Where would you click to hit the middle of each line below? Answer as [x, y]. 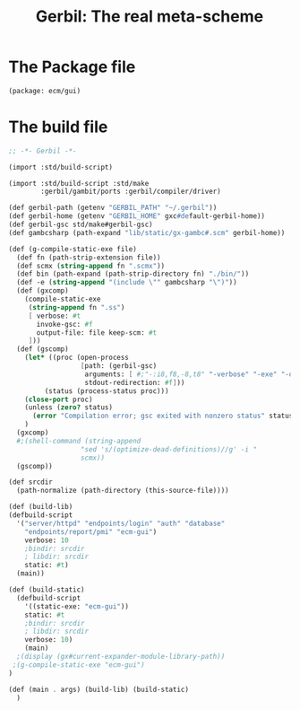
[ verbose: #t [55, 316]
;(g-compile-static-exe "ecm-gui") [78, 665]
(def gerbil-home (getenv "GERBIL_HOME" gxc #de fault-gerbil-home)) [137, 216]
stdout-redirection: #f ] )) [135, 382]
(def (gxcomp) [43, 291]
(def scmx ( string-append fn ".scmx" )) [91, 266]
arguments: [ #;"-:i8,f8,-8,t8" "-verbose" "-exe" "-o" [191, 374]
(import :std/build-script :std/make [79, 183]
